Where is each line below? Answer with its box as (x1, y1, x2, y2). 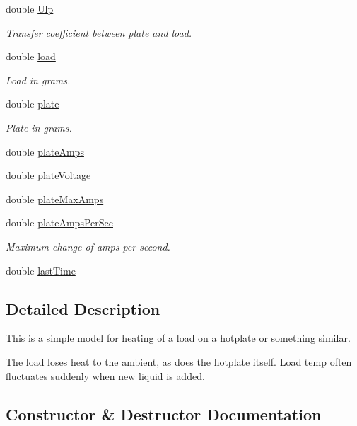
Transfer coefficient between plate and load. (6, 25, 192, 40)
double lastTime (6, 263, 76, 277)
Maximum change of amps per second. (6, 238, 170, 253)
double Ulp (6, 1, 54, 16)
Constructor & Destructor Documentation (6, 403, 322, 425)
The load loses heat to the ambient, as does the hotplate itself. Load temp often (6, 354, 352, 369)
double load (6, 49, 56, 64)
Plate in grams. (6, 120, 72, 134)
